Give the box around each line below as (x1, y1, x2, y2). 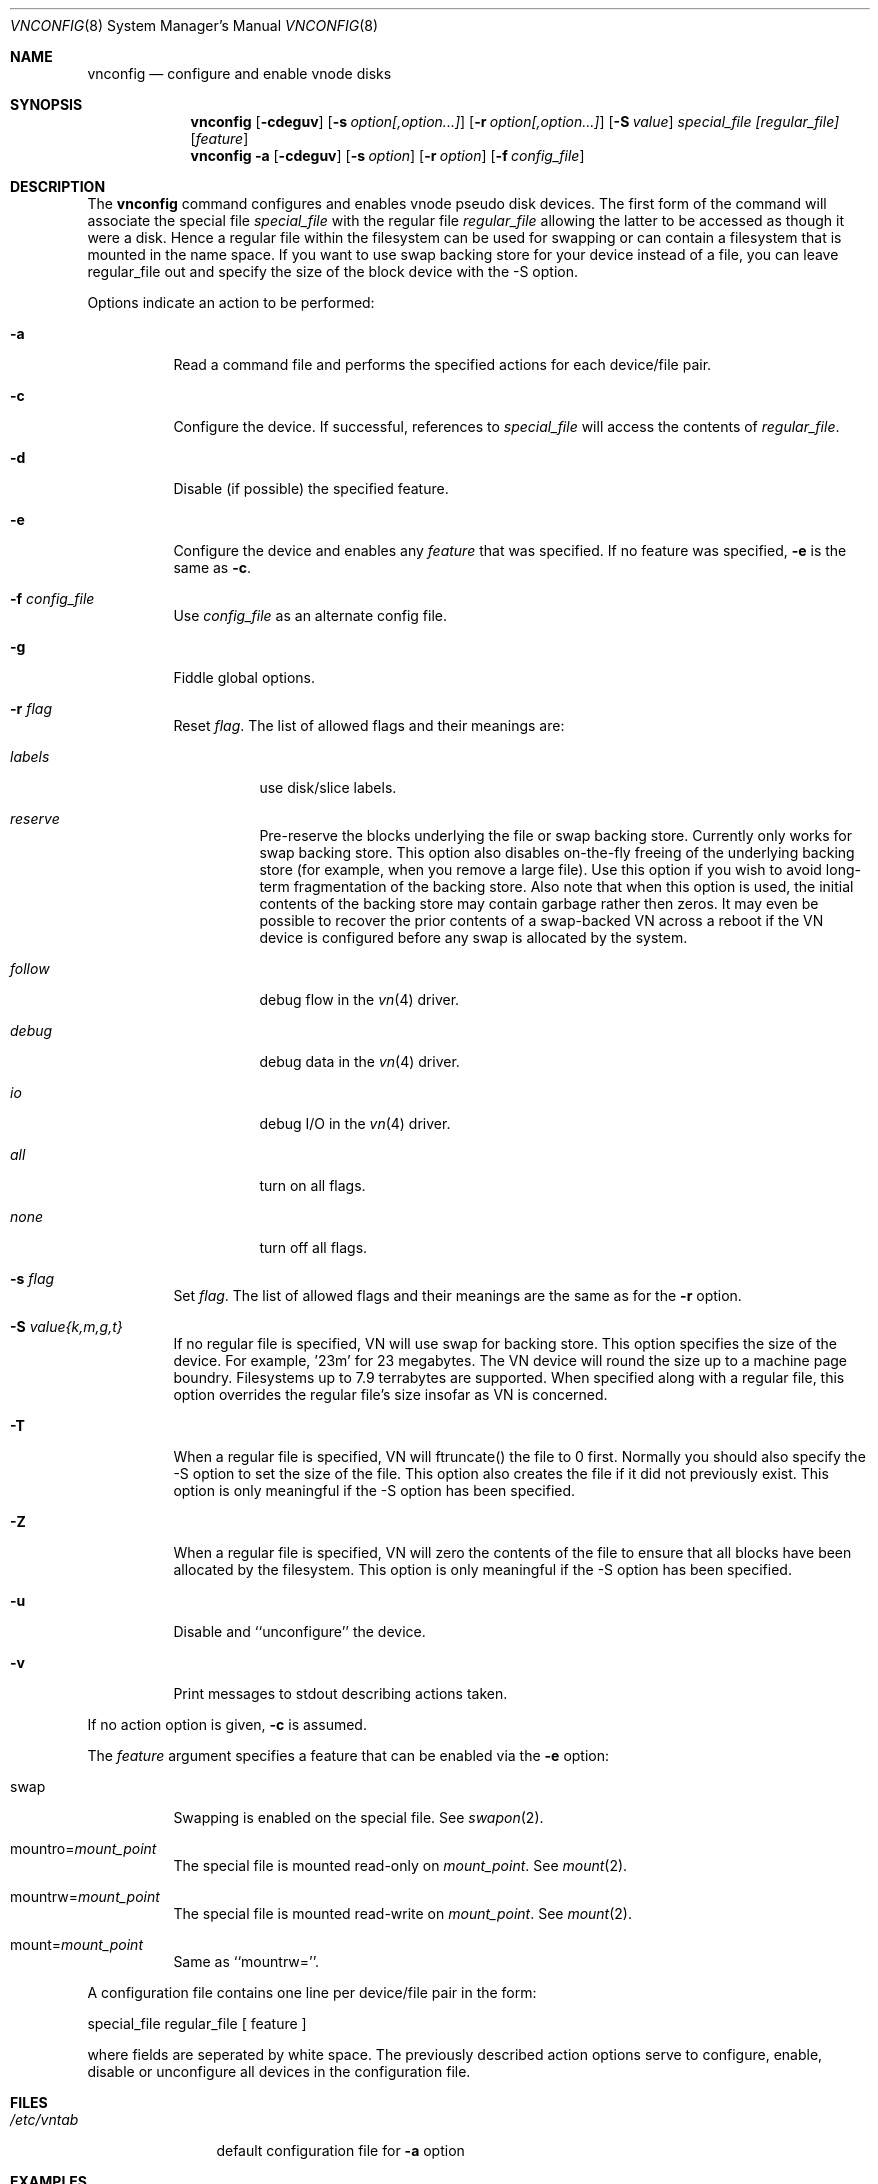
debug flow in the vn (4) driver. (259, 991, 460, 1008)
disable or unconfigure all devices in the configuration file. (87, 2063, 471, 2080)
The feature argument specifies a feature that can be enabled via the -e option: (87, 1747, 610, 1764)
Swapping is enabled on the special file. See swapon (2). (173, 1809, 544, 1826)
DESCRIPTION (10, 178, 106, 195)
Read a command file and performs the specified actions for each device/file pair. (173, 356, 712, 373)
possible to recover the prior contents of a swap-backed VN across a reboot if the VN (259, 912, 824, 929)
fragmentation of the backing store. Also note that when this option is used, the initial (293, 878, 854, 895)
